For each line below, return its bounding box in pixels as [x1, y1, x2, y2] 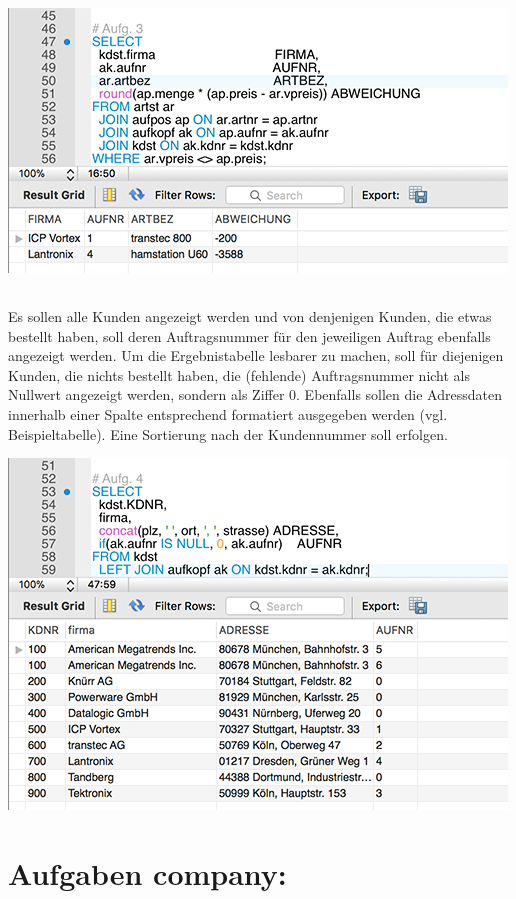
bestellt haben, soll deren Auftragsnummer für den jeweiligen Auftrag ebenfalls [8, 325, 491, 346]
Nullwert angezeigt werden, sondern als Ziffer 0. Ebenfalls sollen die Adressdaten [8, 384, 502, 405]
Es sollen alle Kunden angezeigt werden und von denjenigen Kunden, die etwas [8, 305, 492, 326]
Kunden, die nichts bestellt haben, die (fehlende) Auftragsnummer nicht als [8, 364, 471, 385]
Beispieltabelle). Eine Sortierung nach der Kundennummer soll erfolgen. [8, 423, 448, 444]
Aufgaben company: [8, 852, 287, 893]
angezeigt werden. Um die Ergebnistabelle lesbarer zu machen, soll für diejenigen [8, 345, 504, 366]
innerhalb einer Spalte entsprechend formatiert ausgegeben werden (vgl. [8, 403, 448, 424]
